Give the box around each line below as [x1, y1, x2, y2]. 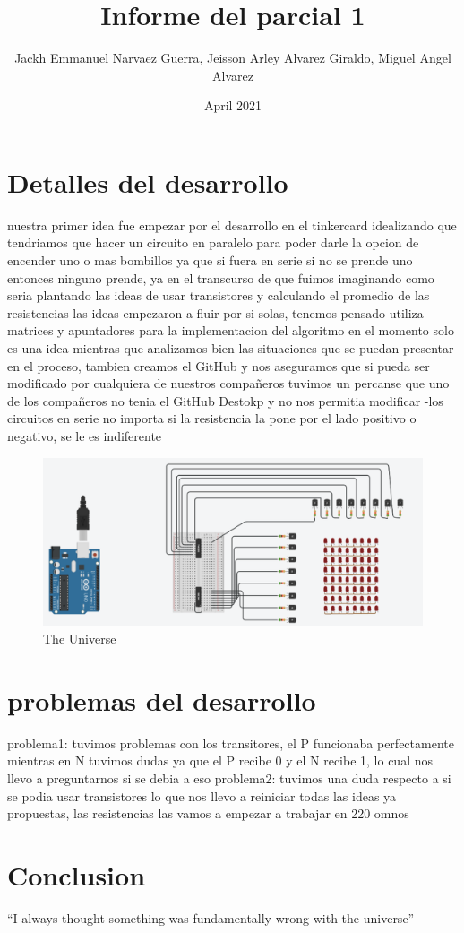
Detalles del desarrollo [7, 163, 288, 200]
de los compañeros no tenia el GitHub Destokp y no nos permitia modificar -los [7, 391, 443, 410]
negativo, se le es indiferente [7, 426, 162, 445]
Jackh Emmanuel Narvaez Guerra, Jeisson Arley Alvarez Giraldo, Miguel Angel [14, 48, 451, 67]
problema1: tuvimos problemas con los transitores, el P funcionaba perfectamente [7, 733, 454, 752]
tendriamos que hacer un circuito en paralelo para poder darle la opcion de [7, 233, 419, 252]
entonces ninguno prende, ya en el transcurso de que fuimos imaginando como [7, 268, 434, 287]
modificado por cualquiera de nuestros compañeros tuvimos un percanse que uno [7, 374, 450, 393]
